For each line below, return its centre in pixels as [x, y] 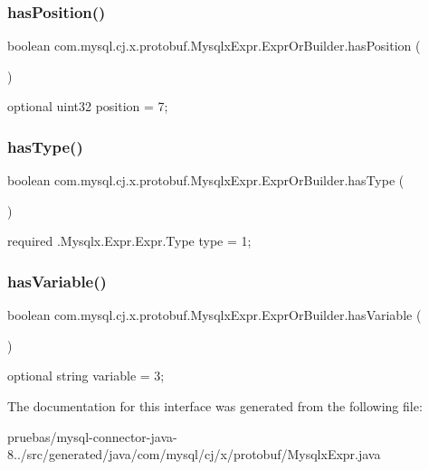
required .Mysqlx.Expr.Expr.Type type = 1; [129, 241]
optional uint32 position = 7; [88, 106]
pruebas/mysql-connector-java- [92, 436]
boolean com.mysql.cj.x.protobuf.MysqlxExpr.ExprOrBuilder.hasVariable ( [214, 315]
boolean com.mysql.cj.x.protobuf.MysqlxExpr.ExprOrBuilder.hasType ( [206, 180]
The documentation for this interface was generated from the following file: [215, 406]
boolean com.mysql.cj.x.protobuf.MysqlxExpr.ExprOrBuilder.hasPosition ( [214, 46]
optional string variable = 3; [86, 376]
